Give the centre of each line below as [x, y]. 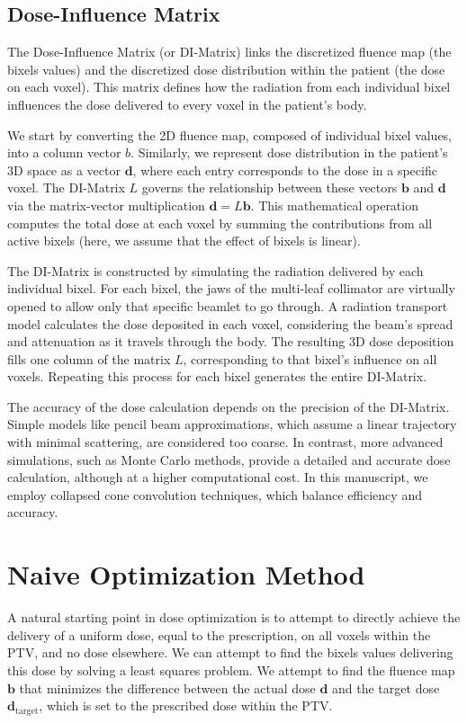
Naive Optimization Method [186, 574]
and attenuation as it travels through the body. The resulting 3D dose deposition [231, 341]
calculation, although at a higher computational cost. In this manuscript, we [218, 477]
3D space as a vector [64, 170]
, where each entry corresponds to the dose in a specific [285, 170]
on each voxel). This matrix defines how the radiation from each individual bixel [229, 87]
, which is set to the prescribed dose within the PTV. [186, 705]
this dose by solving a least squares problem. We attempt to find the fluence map [231, 669]
